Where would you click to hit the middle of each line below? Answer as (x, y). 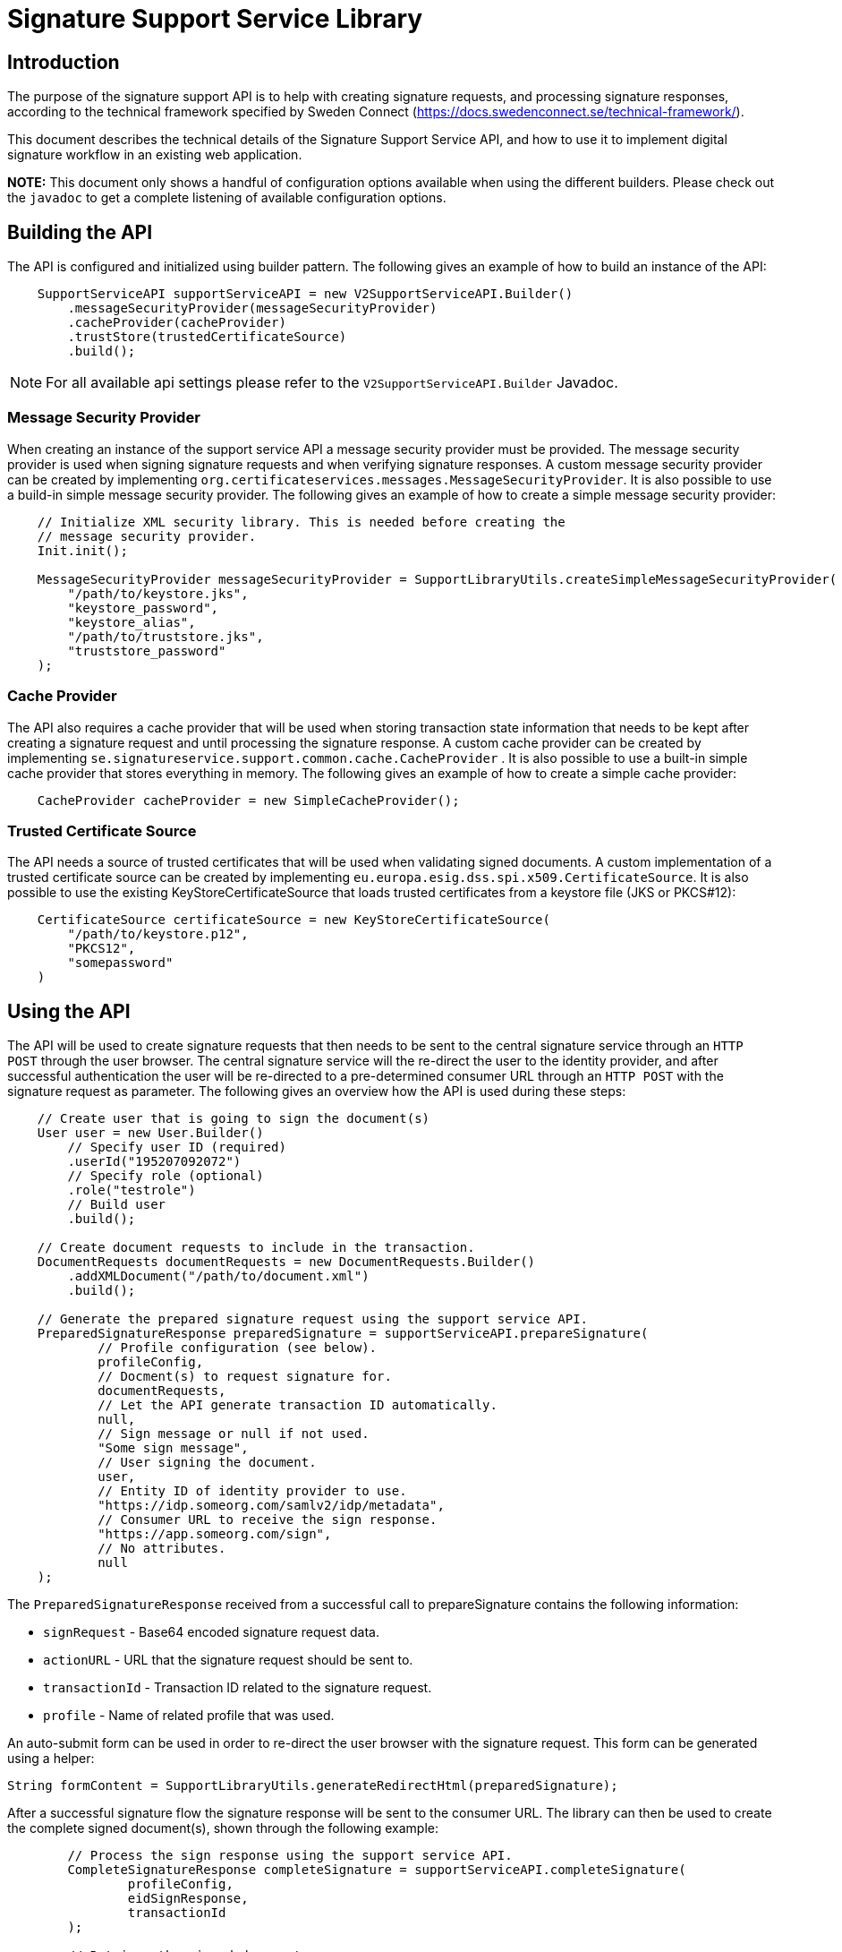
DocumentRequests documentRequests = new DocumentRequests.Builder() (286, 1262)
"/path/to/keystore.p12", (158, 934)
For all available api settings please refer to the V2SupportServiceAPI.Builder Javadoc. (332, 383)
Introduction (64, 62)
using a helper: (51, 1759)
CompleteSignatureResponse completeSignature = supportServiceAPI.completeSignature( (377, 1870)
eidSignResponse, (188, 1899)
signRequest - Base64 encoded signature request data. (211, 1632)
